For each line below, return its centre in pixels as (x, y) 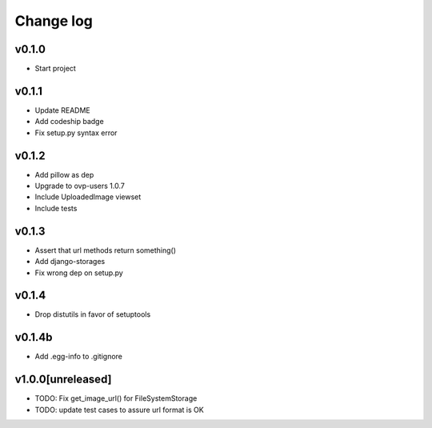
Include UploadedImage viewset (88, 197)
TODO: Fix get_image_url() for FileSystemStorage (116, 398)
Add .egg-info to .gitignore (79, 357)
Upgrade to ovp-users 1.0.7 (80, 186)
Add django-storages (70, 262)
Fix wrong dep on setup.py (79, 273)
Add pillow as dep (64, 174)
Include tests (56, 208)
